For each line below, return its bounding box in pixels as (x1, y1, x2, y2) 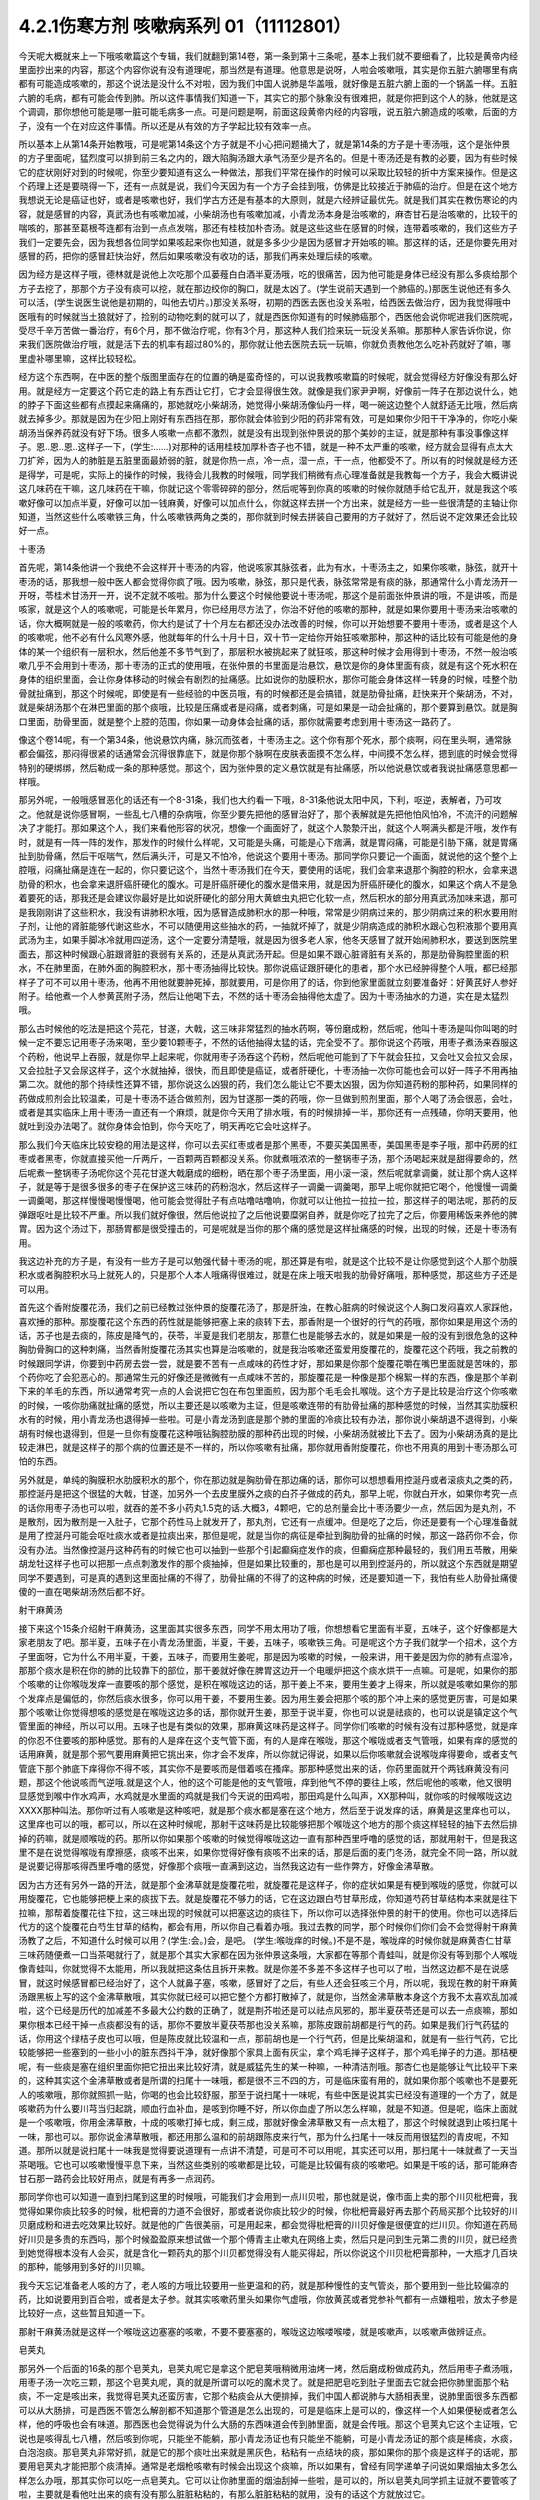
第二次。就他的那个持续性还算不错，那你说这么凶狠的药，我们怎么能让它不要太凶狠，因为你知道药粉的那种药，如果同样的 (18, 1078, 518, 1090)
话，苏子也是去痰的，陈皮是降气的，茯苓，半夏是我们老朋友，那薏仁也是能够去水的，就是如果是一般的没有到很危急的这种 (18, 1329, 518, 1341)
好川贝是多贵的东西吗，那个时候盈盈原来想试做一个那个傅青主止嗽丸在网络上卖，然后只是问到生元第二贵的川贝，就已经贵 (18, 2233, 518, 2245)
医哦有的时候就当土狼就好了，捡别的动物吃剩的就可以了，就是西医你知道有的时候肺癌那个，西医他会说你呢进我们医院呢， (18, 310, 518, 322)
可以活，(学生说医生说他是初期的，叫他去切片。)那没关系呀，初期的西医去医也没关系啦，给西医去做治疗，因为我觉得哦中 (18, 296, 512, 309)
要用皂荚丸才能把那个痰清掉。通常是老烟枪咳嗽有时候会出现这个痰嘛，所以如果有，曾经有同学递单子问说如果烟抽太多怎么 (18, 2460, 518, 2472)
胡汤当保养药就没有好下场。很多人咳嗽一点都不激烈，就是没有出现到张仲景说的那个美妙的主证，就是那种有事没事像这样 (18, 426, 509, 439)
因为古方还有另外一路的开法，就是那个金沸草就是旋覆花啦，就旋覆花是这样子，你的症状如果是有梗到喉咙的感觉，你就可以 (18, 1878, 518, 1890)
